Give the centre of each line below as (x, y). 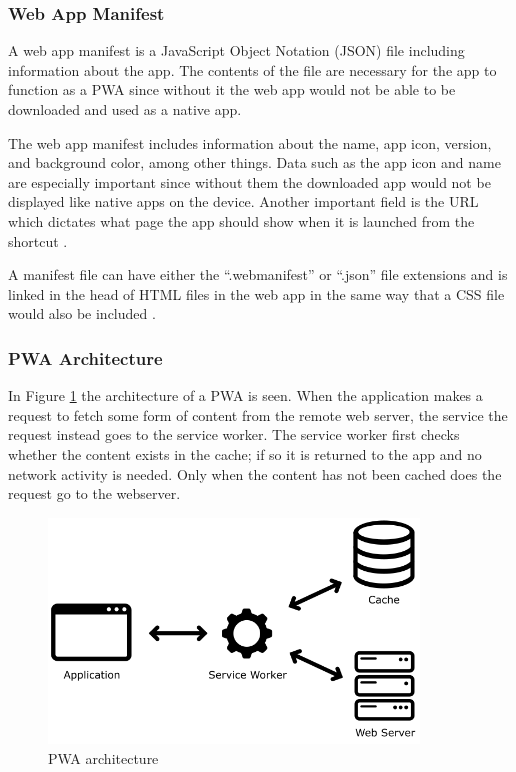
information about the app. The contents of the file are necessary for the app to (252, 69)
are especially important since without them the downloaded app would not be (249, 181)
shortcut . (38, 240)
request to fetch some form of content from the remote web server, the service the (258, 414)
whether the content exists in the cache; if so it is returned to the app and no (245, 453)
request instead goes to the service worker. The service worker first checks (234, 434)
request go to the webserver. (94, 493)
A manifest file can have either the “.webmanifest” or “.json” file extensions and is (258, 274)
